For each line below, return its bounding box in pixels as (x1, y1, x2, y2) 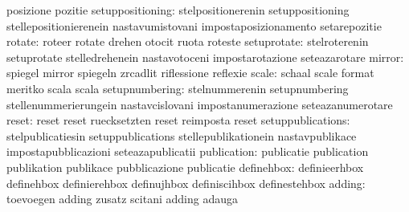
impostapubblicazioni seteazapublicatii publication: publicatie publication (6, 143, 369, 160)
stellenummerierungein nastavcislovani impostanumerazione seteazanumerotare (6, 96, 393, 112)
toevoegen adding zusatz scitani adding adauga (6, 190, 238, 207)
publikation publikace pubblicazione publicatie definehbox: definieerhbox (6, 158, 364, 175)
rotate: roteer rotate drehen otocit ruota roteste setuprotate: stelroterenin (6, 33, 369, 50)
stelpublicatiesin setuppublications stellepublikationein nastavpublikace (6, 127, 357, 144)
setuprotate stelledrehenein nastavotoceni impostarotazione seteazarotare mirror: (6, 48, 404, 65)
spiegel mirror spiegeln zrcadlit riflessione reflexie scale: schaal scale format (6, 64, 374, 81)
